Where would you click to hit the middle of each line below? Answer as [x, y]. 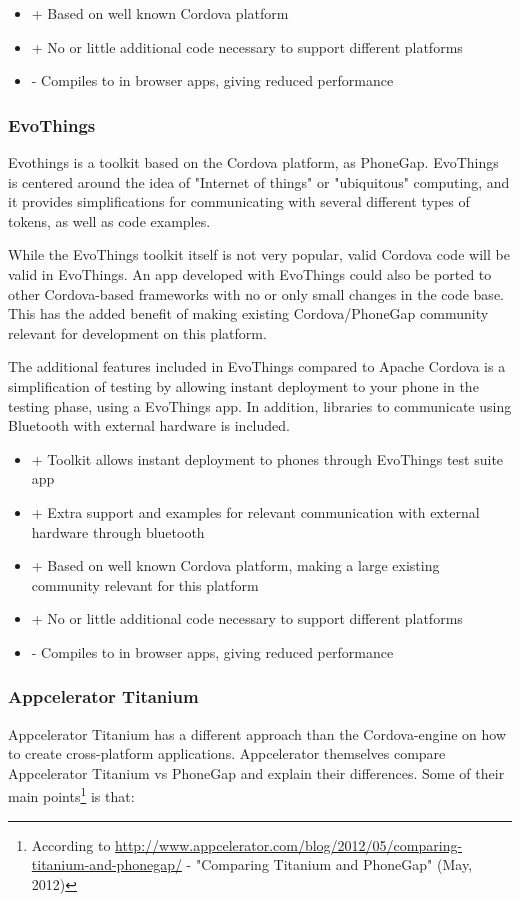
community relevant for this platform [145, 584]
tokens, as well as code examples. [109, 220]
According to [71, 844]
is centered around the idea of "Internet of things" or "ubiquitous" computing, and [259, 181]
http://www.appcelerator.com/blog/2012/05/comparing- [289, 844]
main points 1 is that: [71, 795]
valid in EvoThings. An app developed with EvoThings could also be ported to [250, 273]
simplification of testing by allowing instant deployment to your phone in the [243, 385]
